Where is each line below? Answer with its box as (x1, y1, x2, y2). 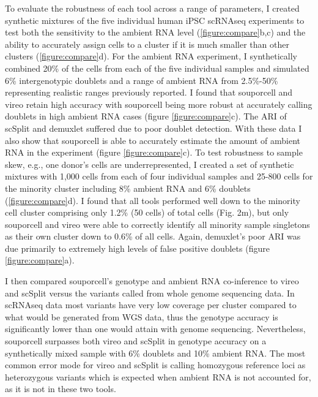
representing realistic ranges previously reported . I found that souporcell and (5, 86, 293, 99)
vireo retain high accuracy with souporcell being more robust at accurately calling (5, 97, 312, 110)
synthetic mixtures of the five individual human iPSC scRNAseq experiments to (5, 13, 305, 26)
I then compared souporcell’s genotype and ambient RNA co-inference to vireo (5, 274, 299, 287)
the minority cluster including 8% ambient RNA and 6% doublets (5, 181, 251, 194)
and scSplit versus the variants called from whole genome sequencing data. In (5, 286, 295, 299)
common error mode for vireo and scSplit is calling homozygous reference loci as (5, 358, 306, 371)
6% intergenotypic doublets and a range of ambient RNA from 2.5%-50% (5, 74, 278, 86)
